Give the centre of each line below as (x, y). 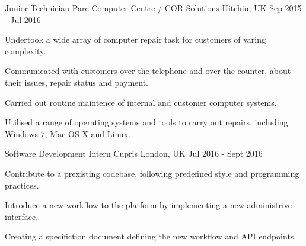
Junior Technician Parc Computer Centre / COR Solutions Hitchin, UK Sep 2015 (153, 8)
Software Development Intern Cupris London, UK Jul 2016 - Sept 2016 (134, 153)
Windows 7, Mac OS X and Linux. (68, 133)
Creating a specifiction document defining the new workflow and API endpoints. (151, 236)
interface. (22, 216)
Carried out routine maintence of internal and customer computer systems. (141, 102)
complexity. (26, 51)
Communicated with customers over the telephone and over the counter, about (148, 71)
